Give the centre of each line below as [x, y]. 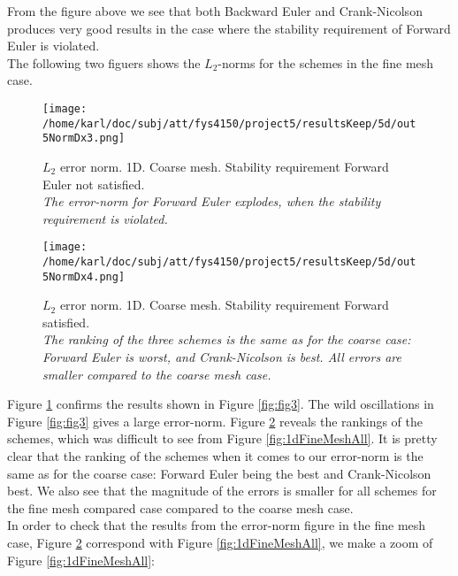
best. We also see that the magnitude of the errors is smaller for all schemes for [222, 491]
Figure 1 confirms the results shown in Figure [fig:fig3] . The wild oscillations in [221, 404]
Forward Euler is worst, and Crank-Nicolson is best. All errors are [222, 357]
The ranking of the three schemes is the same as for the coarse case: [227, 339]
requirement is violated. [105, 218]
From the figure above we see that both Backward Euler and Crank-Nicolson [215, 11]
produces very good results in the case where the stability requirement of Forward [229, 28]
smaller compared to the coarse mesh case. [157, 374]
